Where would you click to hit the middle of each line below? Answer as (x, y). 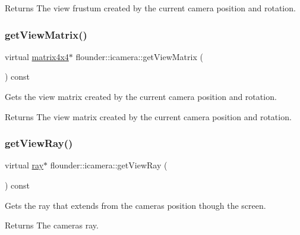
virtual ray (24, 165)
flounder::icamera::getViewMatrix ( (139, 56)
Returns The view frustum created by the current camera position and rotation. (150, 8)
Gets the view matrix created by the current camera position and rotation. (141, 96)
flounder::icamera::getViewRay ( (109, 165)
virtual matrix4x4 (37, 56)
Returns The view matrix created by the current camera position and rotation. (148, 116)
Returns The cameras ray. (52, 225)
